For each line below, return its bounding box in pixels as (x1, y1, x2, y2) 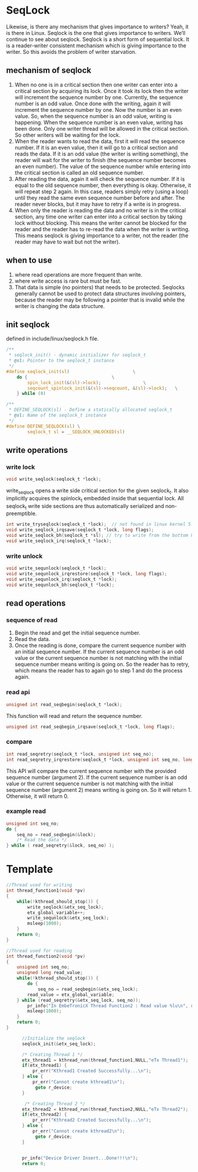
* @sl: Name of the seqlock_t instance (8, 412, 107, 418)
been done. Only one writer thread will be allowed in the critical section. (14, 125, 189, 132)
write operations (6, 445, 68, 455)
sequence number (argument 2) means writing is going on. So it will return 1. (6, 786, 192, 793)
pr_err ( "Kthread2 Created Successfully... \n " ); (32, 1117, 151, 1124)
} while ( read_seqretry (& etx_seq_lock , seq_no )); (16, 997, 141, 1003)
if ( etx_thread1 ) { (21, 1063, 67, 1069)
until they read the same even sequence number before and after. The (14, 194, 185, 201)
